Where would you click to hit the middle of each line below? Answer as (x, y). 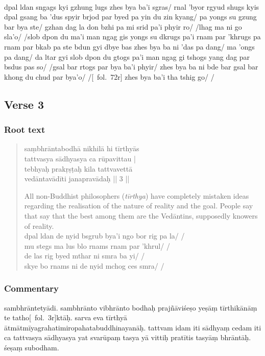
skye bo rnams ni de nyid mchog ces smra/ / (94, 265)
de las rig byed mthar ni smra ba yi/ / (85, 256)
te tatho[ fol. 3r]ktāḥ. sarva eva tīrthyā (66, 317)
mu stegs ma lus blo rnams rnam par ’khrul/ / (97, 245)
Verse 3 (24, 104)
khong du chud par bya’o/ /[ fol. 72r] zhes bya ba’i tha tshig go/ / (109, 76)
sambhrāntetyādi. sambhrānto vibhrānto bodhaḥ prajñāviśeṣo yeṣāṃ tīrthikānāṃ (131, 307)
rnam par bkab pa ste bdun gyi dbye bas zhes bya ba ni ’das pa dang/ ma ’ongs (129, 46)
